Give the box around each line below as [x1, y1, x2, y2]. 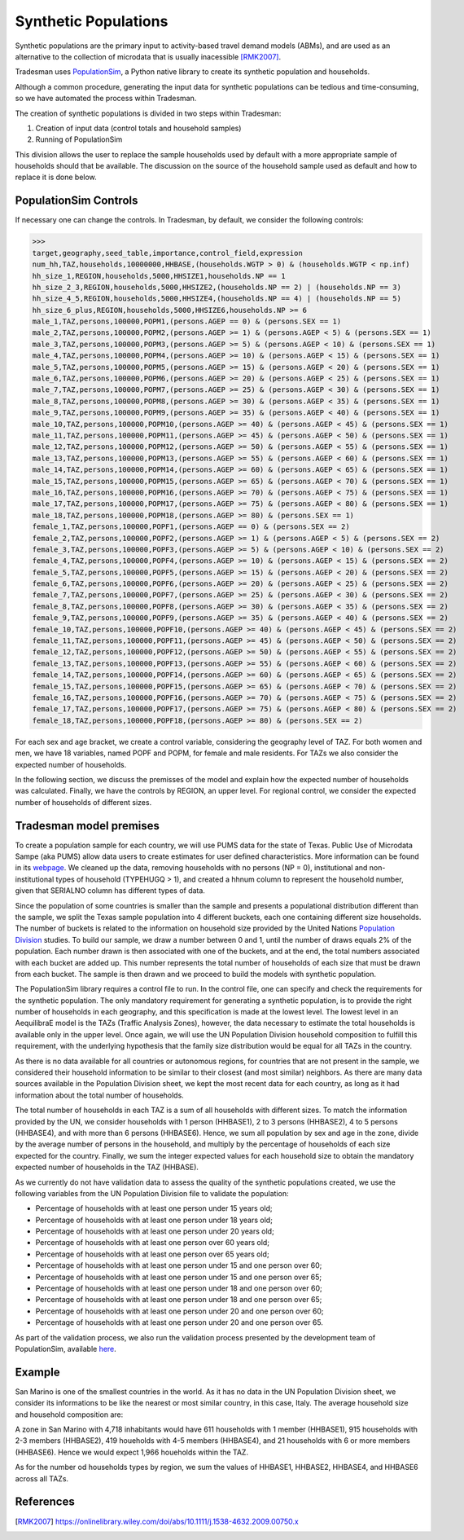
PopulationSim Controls [15, 194, 138, 208]
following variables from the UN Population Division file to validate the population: [15, 1188, 289, 1198]
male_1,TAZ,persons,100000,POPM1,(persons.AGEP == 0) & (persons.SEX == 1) [32, 317, 342, 326]
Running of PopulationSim [35, 134, 123, 144]
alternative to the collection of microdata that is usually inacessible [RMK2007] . [15, 51, 281, 61]
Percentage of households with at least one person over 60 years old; [35, 1238, 270, 1247]
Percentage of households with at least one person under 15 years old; [35, 1203, 273, 1213]
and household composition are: [15, 1410, 124, 1419]
